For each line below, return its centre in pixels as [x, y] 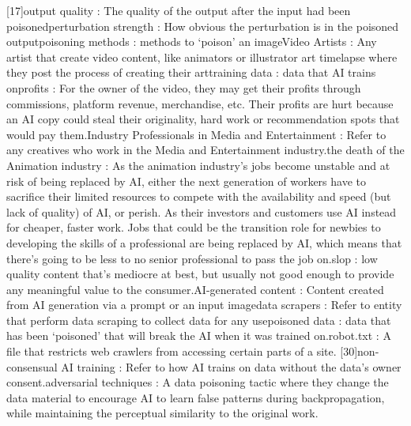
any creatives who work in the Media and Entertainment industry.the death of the [205, 150]
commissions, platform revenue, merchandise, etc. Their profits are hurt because [200, 103]
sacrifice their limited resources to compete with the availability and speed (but [199, 196]
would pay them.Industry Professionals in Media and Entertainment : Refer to [196, 134]
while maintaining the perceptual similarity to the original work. [162, 413]
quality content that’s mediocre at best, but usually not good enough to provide [200, 274]
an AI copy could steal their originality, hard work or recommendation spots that [203, 119]
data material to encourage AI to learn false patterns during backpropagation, [196, 397]
